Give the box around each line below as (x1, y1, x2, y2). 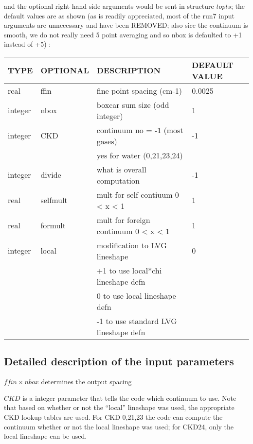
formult (40, 220, 66, 231)
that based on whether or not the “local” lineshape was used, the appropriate (4, 402, 235, 412)
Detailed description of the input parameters (4, 354, 234, 369)
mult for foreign (96, 214, 150, 225)
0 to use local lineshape (96, 290, 176, 301)
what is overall (96, 163, 146, 175)
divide (40, 169, 61, 181)
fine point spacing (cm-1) (96, 85, 182, 96)
